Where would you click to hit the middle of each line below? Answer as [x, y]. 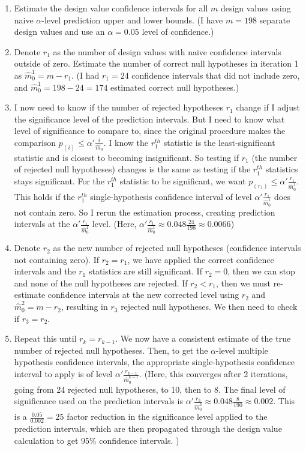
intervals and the [45, 271]
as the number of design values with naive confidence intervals [167, 51]
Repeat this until [45, 338]
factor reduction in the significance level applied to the [167, 416]
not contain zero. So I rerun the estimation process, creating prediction [145, 212]
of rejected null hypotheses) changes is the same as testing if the [132, 169]
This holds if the [44, 196]
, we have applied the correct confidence [201, 259]
